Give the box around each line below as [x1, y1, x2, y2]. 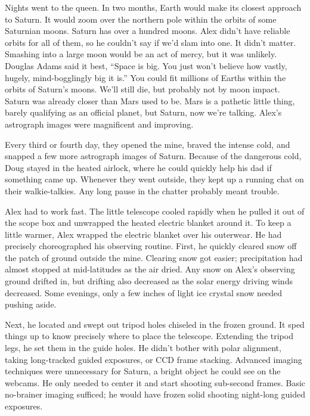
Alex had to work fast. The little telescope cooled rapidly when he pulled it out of [5, 204, 305, 217]
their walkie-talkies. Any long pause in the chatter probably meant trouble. [5, 184, 280, 197]
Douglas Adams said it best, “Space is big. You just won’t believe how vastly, [5, 59, 287, 72]
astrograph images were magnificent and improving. [5, 117, 194, 130]
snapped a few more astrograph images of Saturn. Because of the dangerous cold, [5, 150, 302, 162]
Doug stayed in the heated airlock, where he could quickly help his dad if [5, 161, 272, 173]
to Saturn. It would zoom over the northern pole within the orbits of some [5, 13, 277, 25]
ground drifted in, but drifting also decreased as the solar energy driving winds [5, 275, 293, 287]
